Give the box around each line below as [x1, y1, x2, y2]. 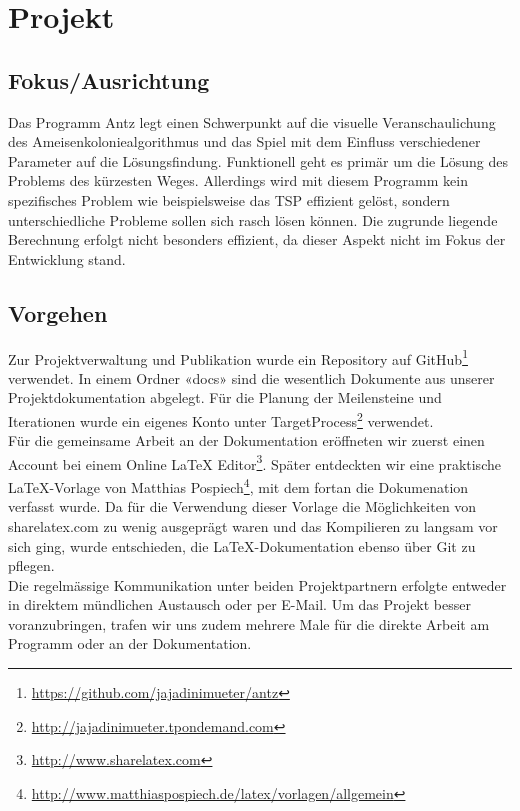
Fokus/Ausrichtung [8, 64, 210, 95]
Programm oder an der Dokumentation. [8, 633, 252, 654]
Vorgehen [8, 297, 108, 328]
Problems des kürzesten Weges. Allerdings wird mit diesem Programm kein [8, 170, 468, 191]
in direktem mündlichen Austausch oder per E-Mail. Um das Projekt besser [8, 594, 471, 615]
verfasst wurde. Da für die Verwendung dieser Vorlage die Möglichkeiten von [8, 496, 477, 517]
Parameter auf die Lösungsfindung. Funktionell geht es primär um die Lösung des [8, 150, 508, 171]
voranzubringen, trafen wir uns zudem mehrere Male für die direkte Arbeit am [8, 613, 490, 634]
